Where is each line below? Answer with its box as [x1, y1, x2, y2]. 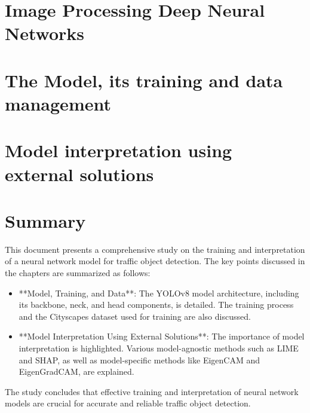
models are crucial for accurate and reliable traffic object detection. [5, 397, 251, 409]
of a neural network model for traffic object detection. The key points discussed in [5, 255, 305, 267]
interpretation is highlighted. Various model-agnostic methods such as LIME [19, 341, 299, 354]
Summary [5, 208, 86, 232]
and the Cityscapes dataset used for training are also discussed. [19, 310, 251, 322]
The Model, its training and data [5, 68, 283, 92]
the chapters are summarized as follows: [5, 267, 151, 279]
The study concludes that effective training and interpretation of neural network [5, 385, 299, 397]
